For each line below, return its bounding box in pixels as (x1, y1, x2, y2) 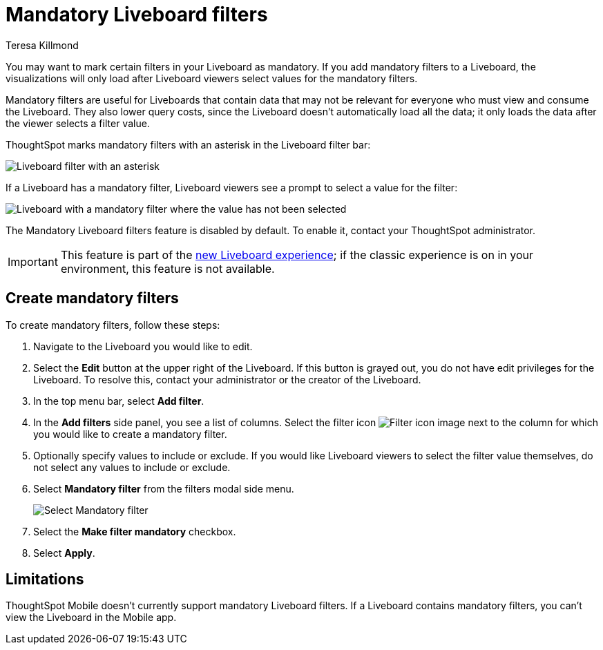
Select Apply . (33, 546, 95, 559)
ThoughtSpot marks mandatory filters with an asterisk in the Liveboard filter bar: (6, 138, 371, 151)
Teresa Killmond (6, 39, 79, 51)
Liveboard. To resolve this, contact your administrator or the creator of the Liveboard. (33, 373, 421, 385)
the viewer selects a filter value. (6, 117, 150, 129)
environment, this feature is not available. (60, 261, 275, 276)
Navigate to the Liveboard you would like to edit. (33, 340, 253, 352)
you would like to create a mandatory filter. (33, 428, 227, 440)
